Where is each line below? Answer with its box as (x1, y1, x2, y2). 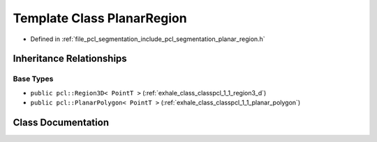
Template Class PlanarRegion (13, 10, 188, 26)
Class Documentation (13, 116, 110, 128)
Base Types (13, 74, 54, 84)
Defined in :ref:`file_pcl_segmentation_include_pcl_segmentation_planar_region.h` (30, 35, 265, 43)
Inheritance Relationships (13, 53, 127, 65)
